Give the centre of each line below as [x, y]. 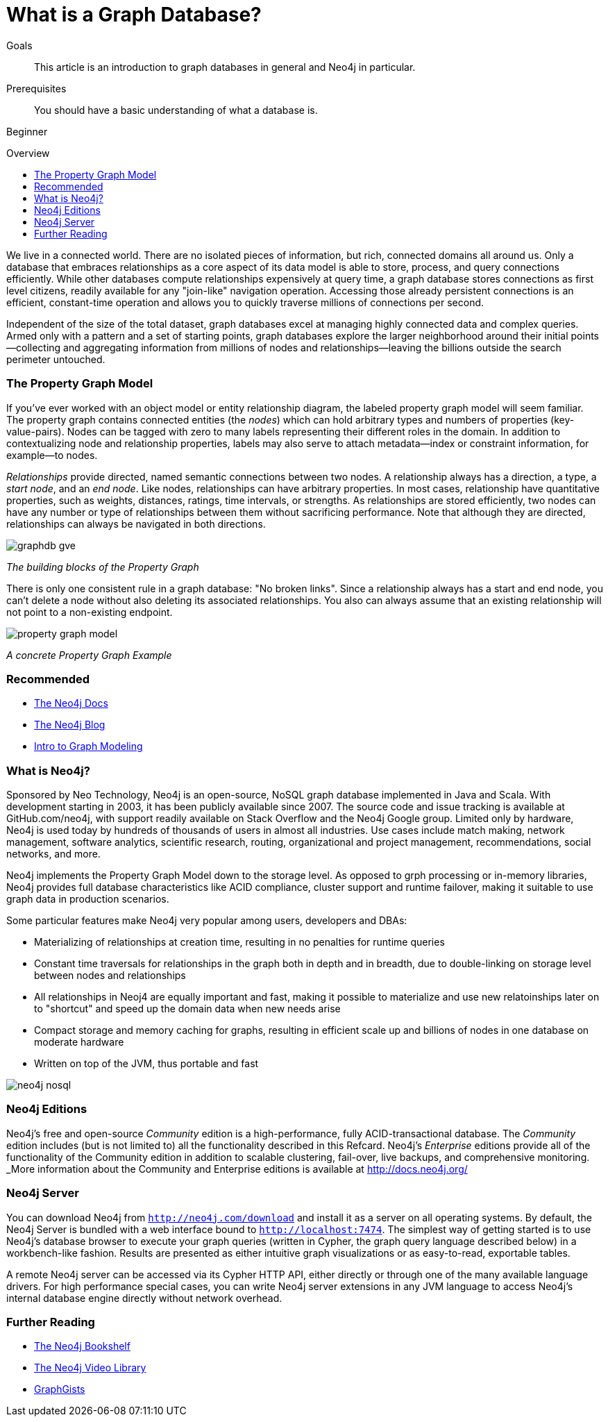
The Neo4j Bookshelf [82, 1346]
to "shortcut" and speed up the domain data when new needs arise [187, 1009]
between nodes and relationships [110, 975]
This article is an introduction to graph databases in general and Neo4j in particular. [225, 67]
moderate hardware [79, 1042]
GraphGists [60, 1389]
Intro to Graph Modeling [88, 746]
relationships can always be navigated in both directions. [136, 524]
